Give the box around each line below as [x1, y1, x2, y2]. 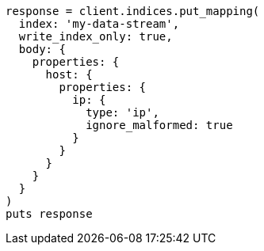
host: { [45, 68, 93, 81]
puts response [6, 207, 93, 220]
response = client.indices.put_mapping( [6, 5, 260, 17]
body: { [18, 43, 66, 55]
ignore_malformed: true [86, 119, 233, 131]
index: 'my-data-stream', [18, 17, 180, 30]
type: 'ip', [86, 106, 159, 119]
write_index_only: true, [18, 30, 173, 43]
